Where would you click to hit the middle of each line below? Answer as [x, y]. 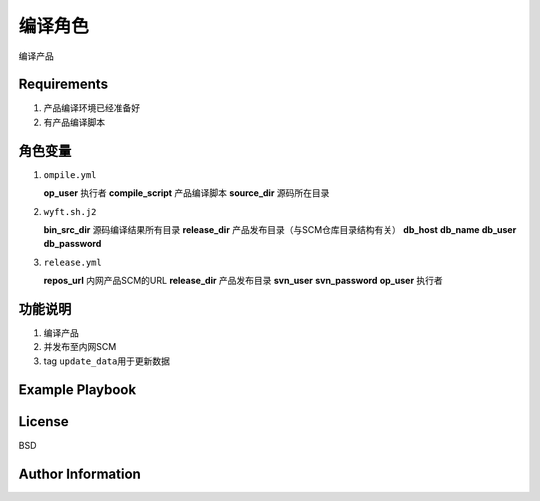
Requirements [63, 84]
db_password [72, 244]
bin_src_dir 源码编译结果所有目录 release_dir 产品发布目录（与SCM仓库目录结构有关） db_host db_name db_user [280, 229]
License [43, 421]
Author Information [80, 473]
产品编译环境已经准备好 [91, 108]
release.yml [72, 262]
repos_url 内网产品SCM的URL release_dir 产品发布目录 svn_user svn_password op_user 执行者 [243, 281]
